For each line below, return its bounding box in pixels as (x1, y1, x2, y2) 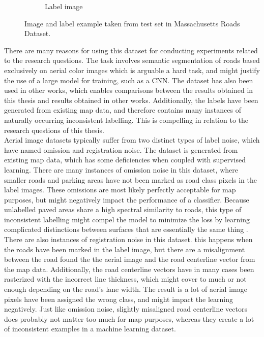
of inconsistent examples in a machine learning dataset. (4, 323, 176, 334)
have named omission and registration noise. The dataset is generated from (4, 144, 238, 155)
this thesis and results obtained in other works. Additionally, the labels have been (4, 94, 258, 105)
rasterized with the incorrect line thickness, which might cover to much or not (4, 274, 247, 284)
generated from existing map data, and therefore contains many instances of (4, 105, 241, 115)
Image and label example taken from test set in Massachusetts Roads (24, 18, 240, 28)
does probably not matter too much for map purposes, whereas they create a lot (4, 313, 254, 324)
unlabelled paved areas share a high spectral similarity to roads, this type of (4, 204, 242, 215)
